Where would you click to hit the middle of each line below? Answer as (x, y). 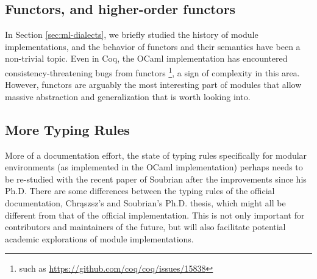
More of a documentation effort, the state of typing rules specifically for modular (156, 155)
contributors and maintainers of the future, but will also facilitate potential (145, 227)
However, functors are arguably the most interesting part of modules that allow (153, 85)
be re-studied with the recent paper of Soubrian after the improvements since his (156, 179)
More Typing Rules (67, 129)
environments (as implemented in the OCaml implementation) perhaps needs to (154, 167)
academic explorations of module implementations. (99, 238)
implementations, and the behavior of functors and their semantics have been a (153, 46)
